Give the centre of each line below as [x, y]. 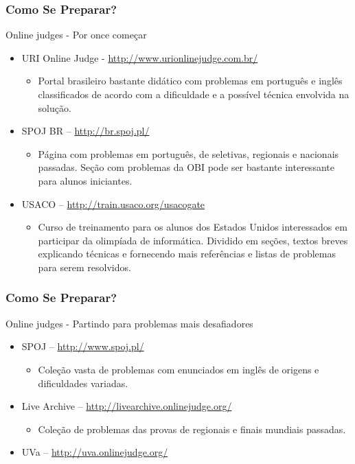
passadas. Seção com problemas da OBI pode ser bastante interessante [186, 167]
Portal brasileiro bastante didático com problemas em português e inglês [190, 81]
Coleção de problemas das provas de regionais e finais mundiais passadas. [192, 429]
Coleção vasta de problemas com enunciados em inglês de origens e [179, 369]
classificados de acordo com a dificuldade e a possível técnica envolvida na [194, 94]
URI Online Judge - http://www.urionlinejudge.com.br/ [140, 57]
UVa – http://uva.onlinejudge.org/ [95, 452]
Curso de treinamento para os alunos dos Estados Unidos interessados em [193, 227]
